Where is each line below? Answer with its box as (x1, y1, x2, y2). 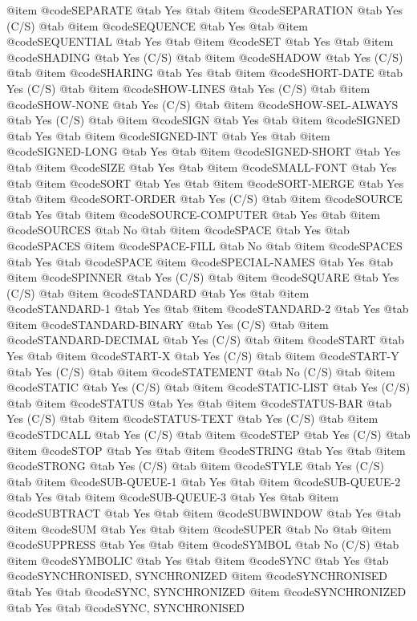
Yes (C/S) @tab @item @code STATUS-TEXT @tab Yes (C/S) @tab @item (6, 410, 379, 427)
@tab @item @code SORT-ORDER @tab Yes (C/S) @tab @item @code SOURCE (6, 190, 403, 207)
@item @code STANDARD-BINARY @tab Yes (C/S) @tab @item (6, 315, 329, 332)
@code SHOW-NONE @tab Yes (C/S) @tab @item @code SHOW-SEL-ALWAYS (6, 95, 399, 112)
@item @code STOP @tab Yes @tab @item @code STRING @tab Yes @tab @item (6, 441, 406, 458)
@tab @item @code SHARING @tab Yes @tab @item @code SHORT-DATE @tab (6, 64, 403, 81)
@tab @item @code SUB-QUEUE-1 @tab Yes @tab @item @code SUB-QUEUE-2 (6, 473, 401, 489)
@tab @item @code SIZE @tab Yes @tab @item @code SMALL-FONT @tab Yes (6, 158, 397, 175)
